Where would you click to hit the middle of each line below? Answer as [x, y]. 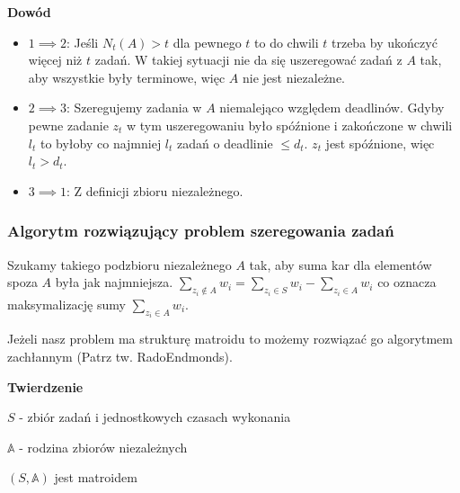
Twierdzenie [45, 386]
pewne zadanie [68, 125]
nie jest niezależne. [293, 77]
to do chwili [287, 42]
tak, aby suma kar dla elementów [341, 264]
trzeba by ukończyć [384, 42]
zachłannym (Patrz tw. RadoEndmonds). [120, 356]
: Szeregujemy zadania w [134, 108]
